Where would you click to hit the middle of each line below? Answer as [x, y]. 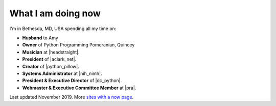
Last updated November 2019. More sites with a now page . [72, 97]
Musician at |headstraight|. [51, 52]
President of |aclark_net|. [49, 59]
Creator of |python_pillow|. [51, 66]
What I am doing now [55, 13]
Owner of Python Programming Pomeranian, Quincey [78, 45]
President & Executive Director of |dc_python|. [72, 81]
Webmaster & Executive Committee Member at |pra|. [79, 88]
